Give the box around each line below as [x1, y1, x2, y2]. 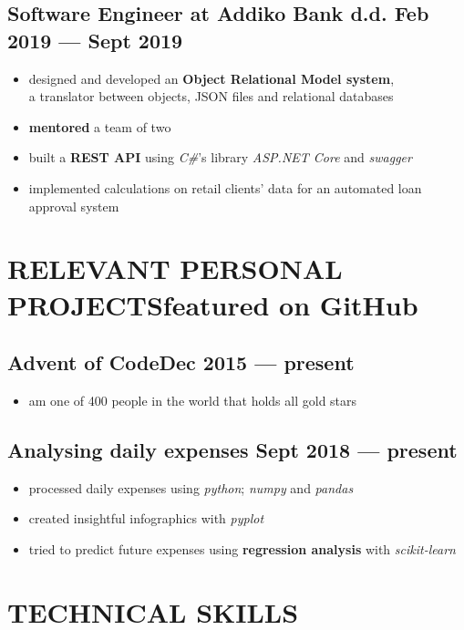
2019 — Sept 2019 [7, 26, 183, 54]
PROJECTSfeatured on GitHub [7, 285, 418, 323]
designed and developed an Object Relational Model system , [28, 68, 395, 88]
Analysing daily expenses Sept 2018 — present [7, 435, 458, 463]
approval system [28, 196, 119, 215]
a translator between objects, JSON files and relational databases [28, 87, 394, 106]
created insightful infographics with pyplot [28, 509, 264, 528]
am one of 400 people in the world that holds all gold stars [28, 390, 357, 409]
